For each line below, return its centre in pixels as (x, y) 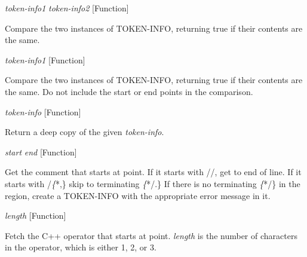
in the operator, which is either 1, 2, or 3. (81, 247)
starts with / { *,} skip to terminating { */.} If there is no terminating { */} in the (153, 183)
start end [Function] (41, 152)
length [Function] (36, 215)
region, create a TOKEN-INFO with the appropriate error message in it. (138, 195)
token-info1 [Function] (45, 59)
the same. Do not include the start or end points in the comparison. (129, 91)
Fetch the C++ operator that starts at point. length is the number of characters (151, 235)
